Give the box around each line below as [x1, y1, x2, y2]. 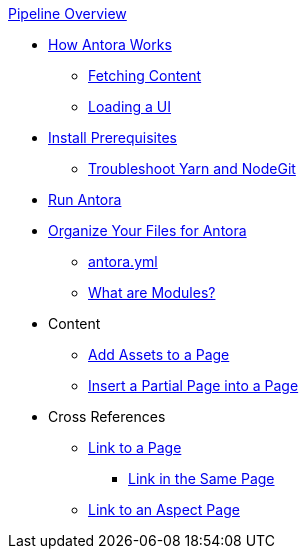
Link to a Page [88, 439, 182, 456]
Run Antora [48, 191, 122, 208]
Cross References [48, 408, 166, 425]
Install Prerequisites [48, 129, 178, 146]
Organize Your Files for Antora [48, 222, 247, 239]
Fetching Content [88, 67, 202, 84]
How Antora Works [48, 36, 172, 53]
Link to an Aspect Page [88, 501, 240, 518]
